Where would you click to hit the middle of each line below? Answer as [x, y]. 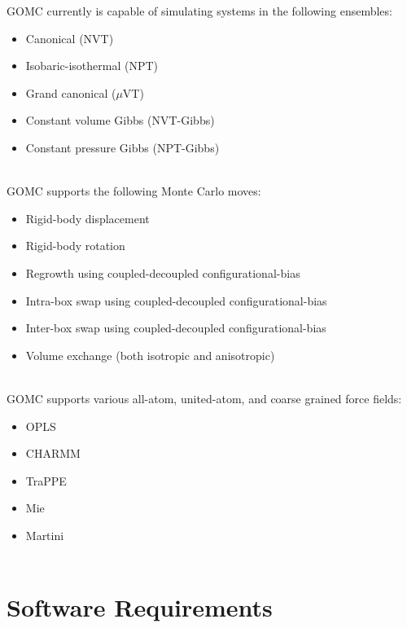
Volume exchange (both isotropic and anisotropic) [150, 355]
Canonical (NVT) [70, 38]
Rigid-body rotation [75, 246]
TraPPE [46, 480]
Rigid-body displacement [88, 218]
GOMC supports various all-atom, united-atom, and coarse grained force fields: [204, 398]
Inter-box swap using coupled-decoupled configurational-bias [176, 328]
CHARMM [53, 453]
